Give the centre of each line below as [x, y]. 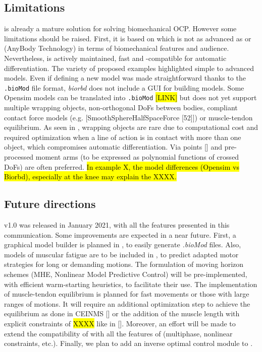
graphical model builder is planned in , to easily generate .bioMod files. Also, [123, 244]
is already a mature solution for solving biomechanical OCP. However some [120, 28]
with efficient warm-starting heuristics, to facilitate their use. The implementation [131, 284]
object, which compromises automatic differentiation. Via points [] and [113, 147]
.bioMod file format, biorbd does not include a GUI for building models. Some [124, 87]
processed [19, 157]
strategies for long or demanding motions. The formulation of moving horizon [124, 264]
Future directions [50, 204]
